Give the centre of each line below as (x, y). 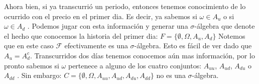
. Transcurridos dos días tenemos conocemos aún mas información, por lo (142, 55)
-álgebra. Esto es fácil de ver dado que (193, 46)
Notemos (232, 35)
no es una (171, 75)
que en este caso (29, 46)
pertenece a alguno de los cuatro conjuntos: (135, 65)
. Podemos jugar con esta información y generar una (108, 26)
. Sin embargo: (39, 75)
